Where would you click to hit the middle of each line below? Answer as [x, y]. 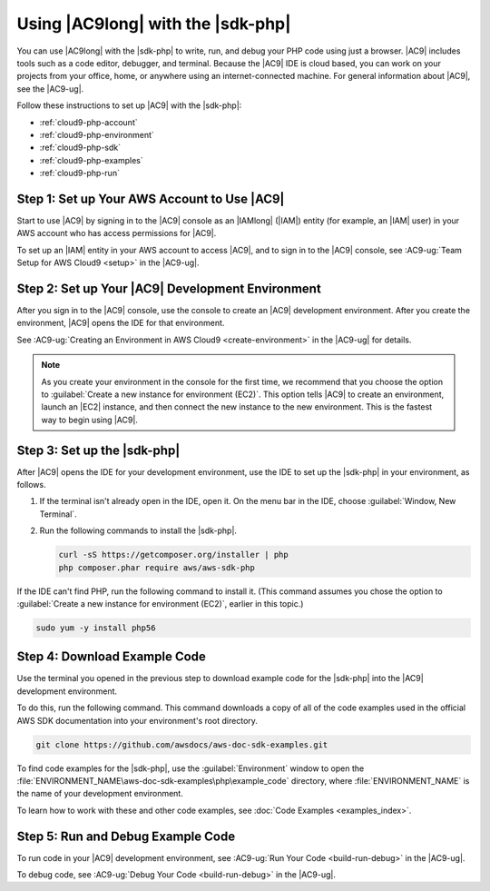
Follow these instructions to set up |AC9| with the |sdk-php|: [129, 105]
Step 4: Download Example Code [111, 657]
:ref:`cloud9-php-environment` [97, 134]
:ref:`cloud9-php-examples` [92, 160]
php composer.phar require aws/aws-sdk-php [157, 567]
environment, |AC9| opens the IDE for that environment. [121, 323]
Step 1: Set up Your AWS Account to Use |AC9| [151, 198]
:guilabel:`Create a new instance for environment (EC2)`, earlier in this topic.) [160, 604]
